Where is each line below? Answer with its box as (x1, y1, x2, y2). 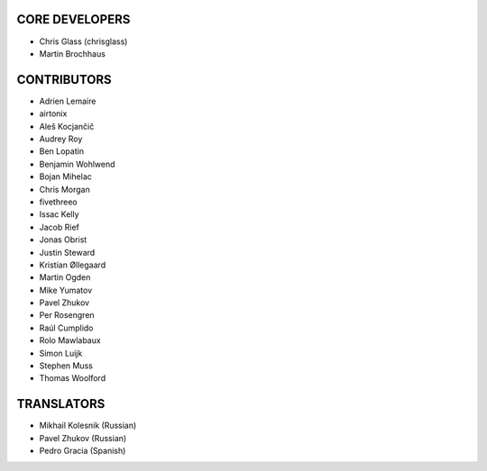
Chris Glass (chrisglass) (39, 36, 128, 47)
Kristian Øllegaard (39, 259, 106, 270)
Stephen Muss (39, 360, 94, 371)
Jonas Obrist (39, 234, 87, 245)
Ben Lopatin (39, 146, 85, 157)
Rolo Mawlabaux (39, 335, 101, 346)
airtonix (39, 108, 68, 119)
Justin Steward (39, 247, 96, 258)
